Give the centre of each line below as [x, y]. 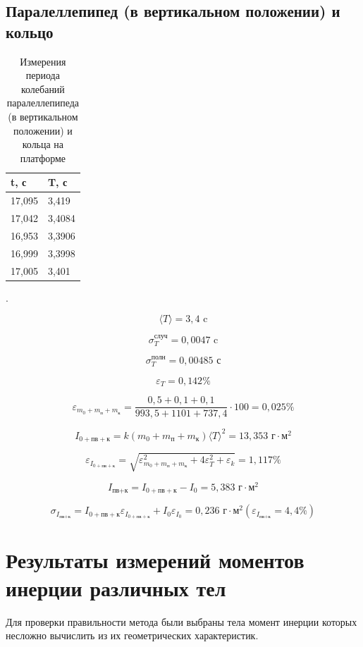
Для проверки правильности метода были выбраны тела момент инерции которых [181, 621]
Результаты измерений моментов [155, 560]
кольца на [43, 144]
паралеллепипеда [43, 103]
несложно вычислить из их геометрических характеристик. [132, 635]
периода [43, 75]
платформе [43, 158]
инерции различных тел [116, 587]
